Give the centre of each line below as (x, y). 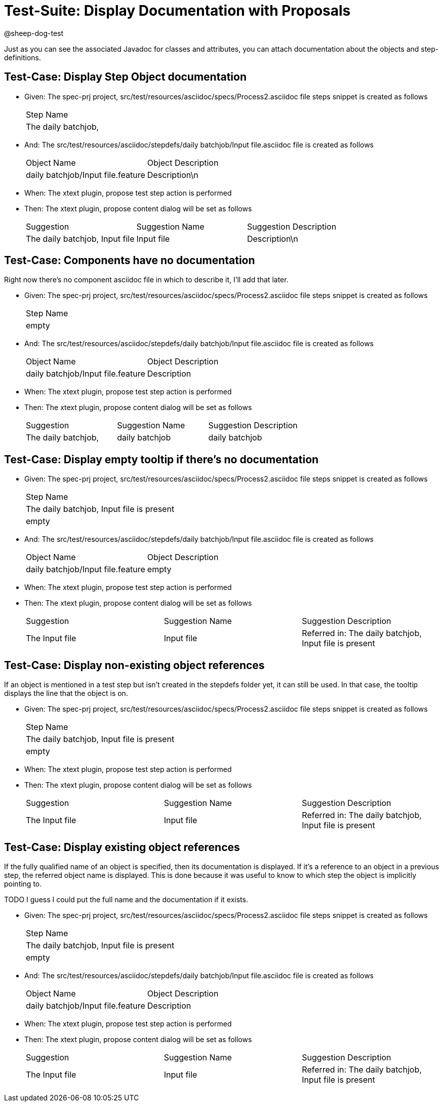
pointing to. (23, 883)
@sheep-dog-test (34, 33)
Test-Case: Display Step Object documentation (126, 77)
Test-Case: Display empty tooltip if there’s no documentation (162, 459)
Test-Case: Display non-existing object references (134, 665)
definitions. (23, 57)
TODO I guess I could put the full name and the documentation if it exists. (126, 899)
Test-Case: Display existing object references (122, 847)
